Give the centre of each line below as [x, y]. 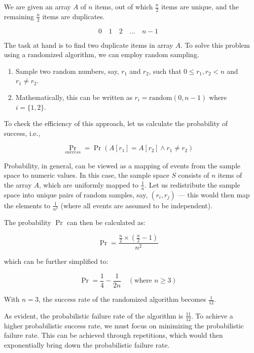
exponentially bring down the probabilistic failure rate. [87, 344]
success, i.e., [22, 133]
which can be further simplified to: [56, 261]
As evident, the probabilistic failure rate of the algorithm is [94, 315]
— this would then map [214, 194]
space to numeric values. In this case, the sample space [87, 175]
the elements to [27, 205]
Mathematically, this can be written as [74, 97]
